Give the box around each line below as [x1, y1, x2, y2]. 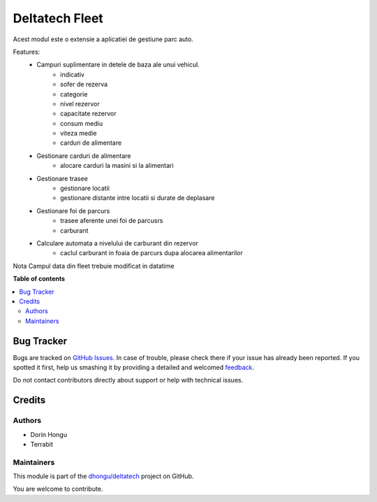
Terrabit [30, 440, 54, 448]
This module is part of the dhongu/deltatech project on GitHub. [13, 472, 194, 480]
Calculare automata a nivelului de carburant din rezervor [36, 238, 199, 248]
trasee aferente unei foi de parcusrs [60, 217, 163, 225]
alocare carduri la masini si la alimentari [60, 162, 174, 170]
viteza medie [60, 129, 97, 138]
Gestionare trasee [36, 174, 89, 182]
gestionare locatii [60, 184, 110, 192]
